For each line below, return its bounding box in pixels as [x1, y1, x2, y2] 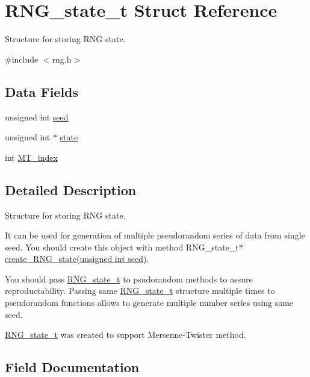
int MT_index [5, 151, 58, 163]
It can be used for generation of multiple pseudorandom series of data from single [5, 229, 305, 241]
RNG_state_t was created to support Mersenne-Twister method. [5, 328, 246, 341]
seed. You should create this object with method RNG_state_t [5, 240, 239, 253]
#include [5, 52, 39, 65]
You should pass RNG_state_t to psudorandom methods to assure [5, 272, 253, 285]
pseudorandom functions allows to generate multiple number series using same [5, 296, 294, 309]
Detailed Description [5, 180, 137, 199]
